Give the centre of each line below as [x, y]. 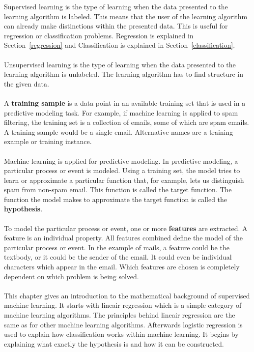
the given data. [27, 83]
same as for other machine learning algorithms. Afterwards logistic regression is [123, 324]
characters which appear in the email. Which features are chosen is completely [122, 267]
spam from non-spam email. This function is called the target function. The [118, 190]
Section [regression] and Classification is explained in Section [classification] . [120, 45]
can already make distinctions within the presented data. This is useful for [116, 26]
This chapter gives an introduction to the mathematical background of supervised [127, 295]
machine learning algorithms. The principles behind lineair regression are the [120, 315]
